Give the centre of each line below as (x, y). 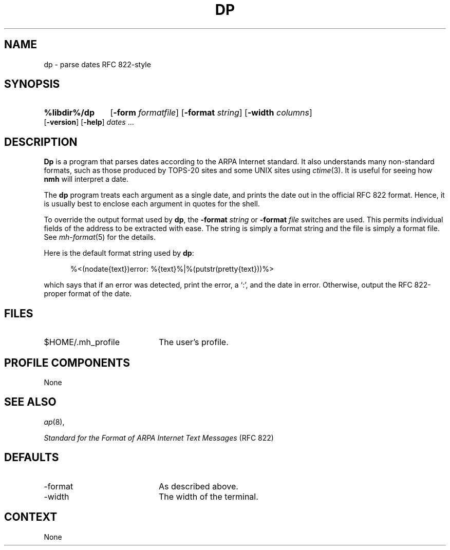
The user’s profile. (193, 342)
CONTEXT (31, 517)
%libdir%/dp (69, 113)
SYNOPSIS (32, 84)
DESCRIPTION (41, 142)
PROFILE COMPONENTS (67, 363)
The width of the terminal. (208, 496)
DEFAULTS (32, 458)
